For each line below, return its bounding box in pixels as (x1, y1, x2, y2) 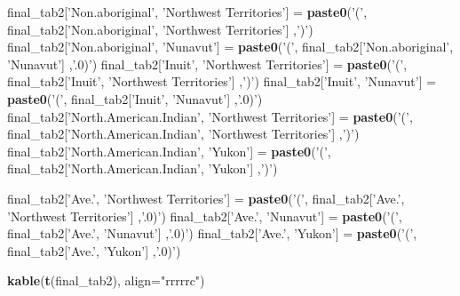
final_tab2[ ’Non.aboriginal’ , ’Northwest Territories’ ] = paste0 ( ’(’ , (7, 3, 368, 20)
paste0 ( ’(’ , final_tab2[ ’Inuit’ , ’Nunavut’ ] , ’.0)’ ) (7, 89, 263, 108)
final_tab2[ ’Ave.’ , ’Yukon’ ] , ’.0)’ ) (7, 241, 181, 260)
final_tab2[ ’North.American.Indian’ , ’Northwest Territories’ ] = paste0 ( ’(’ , (7, 107, 413, 125)
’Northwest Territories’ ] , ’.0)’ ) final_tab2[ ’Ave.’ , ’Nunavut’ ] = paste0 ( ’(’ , (7, 206, 402, 225)
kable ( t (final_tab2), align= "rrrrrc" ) (7, 271, 205, 290)
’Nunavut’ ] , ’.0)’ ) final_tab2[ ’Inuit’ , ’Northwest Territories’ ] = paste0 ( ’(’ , (7, 54, 408, 73)
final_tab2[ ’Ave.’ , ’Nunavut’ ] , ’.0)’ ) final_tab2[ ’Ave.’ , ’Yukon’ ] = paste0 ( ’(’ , (7, 224, 417, 243)
